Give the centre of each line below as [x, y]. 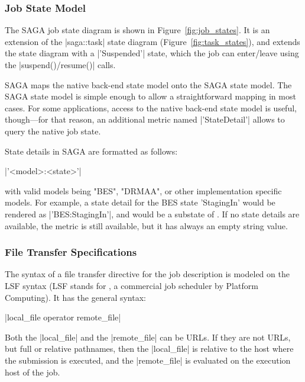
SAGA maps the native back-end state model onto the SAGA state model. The [148, 84]
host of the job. [33, 372]
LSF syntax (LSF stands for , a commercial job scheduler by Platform [132, 285]
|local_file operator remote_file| [63, 317]
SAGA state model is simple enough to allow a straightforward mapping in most [150, 96]
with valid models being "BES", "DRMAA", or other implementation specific [143, 190]
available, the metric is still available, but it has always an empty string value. [146, 225]
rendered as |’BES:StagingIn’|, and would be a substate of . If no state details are [152, 214]
